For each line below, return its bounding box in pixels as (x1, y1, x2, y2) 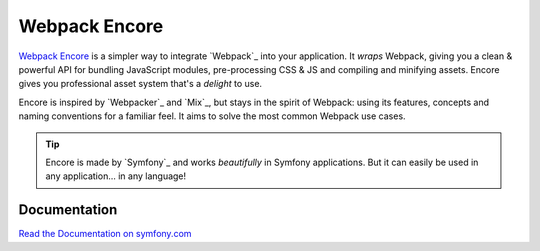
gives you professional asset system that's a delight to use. (18, 78, 263, 90)
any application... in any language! (45, 170, 187, 182)
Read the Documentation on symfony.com (18, 228, 192, 240)
